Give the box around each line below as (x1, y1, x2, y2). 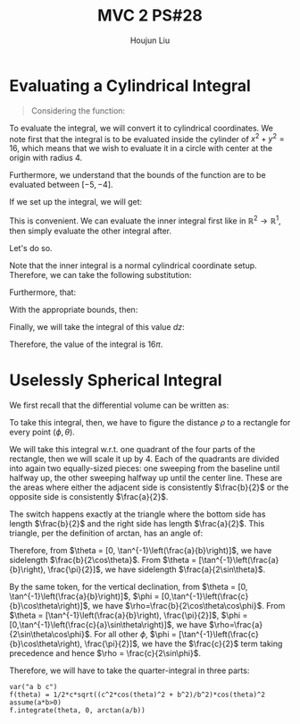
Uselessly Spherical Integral (9, 370, 222, 391)
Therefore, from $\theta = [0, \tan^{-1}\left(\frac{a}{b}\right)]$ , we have (9, 544, 272, 555)
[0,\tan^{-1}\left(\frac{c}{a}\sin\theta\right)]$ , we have (9, 619, 208, 630)
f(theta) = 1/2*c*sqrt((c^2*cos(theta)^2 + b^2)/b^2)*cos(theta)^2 (9, 690, 266, 699)
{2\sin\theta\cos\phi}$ (9, 628, 90, 639)
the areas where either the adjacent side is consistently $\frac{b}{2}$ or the (9, 482, 289, 492)
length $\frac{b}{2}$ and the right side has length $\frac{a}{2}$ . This (9, 518, 265, 528)
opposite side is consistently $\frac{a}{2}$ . (9, 491, 169, 501)
